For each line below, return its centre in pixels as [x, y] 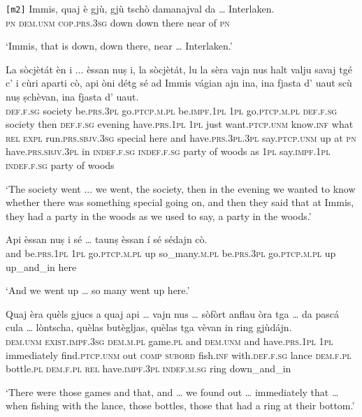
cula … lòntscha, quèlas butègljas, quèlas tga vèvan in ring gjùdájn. [149, 327]
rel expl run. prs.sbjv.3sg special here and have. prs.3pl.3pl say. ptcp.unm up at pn [181, 137]
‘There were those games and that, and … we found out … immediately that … [172, 392]
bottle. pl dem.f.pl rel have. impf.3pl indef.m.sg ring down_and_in [149, 368]
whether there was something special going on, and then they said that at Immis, [180, 202]
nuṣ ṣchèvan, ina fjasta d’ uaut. [72, 97]
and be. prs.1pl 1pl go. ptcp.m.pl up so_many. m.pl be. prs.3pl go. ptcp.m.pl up [171, 253]
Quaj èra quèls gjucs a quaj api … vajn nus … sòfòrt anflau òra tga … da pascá [173, 313]
